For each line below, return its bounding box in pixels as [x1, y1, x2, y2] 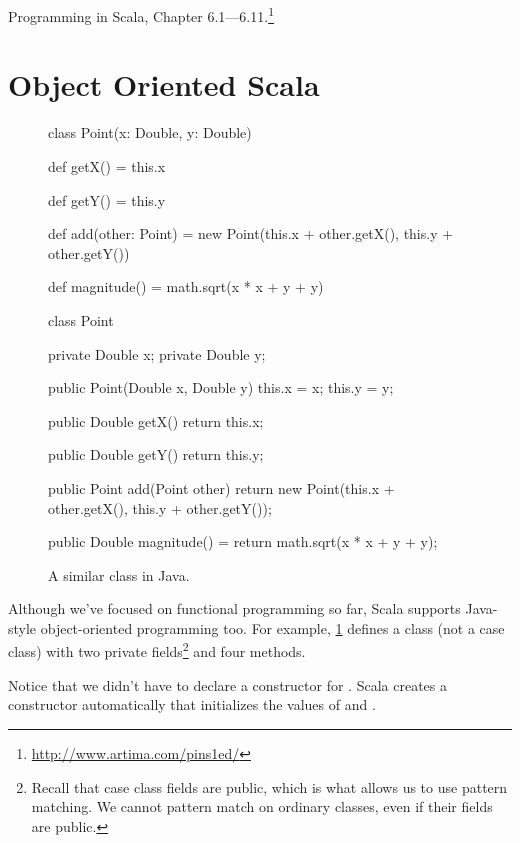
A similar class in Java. [48, 564, 190, 585]
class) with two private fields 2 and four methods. [8, 638, 306, 662]
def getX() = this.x [48, 155, 166, 176]
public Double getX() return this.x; [48, 410, 264, 431]
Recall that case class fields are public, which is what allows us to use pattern [31, 776, 508, 797]
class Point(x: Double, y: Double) [48, 122, 252, 143]
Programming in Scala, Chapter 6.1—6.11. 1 [8, 3, 274, 26]
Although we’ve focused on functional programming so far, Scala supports [8, 598, 461, 619]
